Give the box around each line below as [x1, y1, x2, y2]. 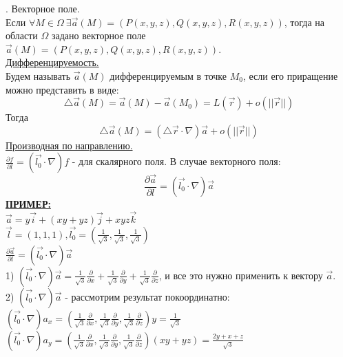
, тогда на [284, 14, 325, 29]
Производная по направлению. [6, 138, 133, 152]
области [6, 28, 38, 43]
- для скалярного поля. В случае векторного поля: [72, 154, 281, 169]
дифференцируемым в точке [110, 68, 227, 83]
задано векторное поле [51, 28, 146, 43]
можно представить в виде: [6, 82, 119, 96]
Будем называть [6, 68, 71, 83]
